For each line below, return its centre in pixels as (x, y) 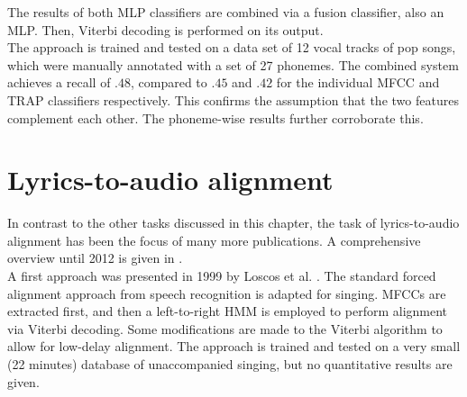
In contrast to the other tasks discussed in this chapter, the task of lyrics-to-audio (233, 223)
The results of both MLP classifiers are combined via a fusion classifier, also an (226, 12)
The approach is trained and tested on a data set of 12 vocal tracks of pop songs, (232, 47)
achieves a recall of (59, 82)
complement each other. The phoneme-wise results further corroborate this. (215, 117)
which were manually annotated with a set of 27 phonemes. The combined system (233, 64)
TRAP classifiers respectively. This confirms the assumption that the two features (233, 99)
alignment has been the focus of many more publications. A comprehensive (214, 240)
